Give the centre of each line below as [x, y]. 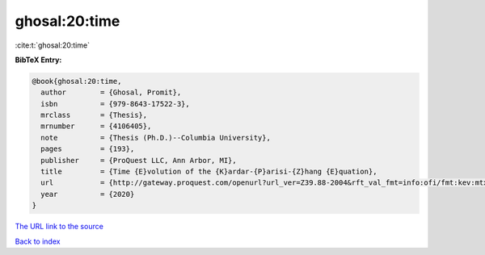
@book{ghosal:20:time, [77, 81]
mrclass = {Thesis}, [94, 115]
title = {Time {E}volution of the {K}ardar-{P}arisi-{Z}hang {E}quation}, [209, 172]
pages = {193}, [88, 149]
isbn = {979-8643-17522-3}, [115, 104]
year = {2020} [88, 194]
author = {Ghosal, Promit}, [111, 92]
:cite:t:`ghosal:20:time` [53, 45]
